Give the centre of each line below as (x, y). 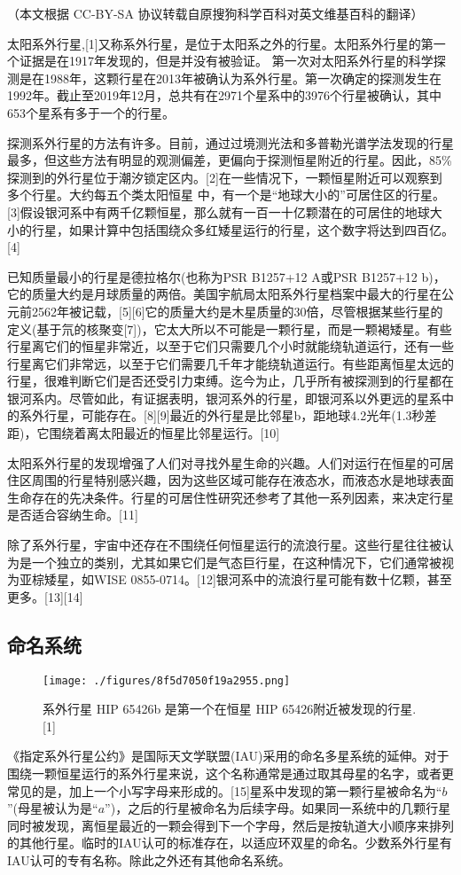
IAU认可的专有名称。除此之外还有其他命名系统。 (149, 860)
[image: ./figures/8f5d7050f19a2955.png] (167, 680)
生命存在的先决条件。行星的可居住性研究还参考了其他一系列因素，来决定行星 (230, 497)
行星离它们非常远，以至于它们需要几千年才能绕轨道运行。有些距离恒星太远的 (230, 363)
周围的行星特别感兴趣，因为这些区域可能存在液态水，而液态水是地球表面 (242, 480)
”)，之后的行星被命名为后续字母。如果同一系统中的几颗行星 (278, 808)
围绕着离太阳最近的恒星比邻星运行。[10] (164, 433)
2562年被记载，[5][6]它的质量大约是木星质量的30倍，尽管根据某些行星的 (237, 311)
